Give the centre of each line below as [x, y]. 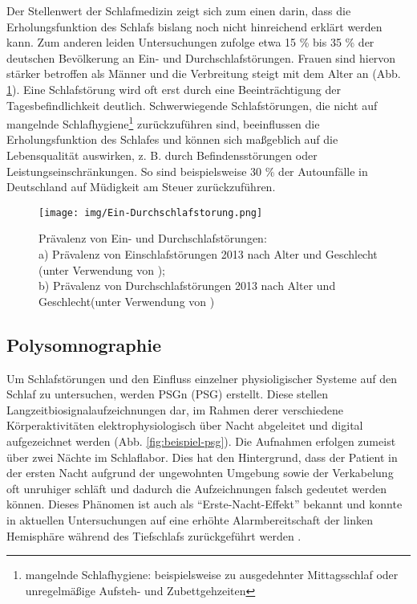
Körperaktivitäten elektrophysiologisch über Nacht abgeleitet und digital [185, 425]
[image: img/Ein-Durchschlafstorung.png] [151, 212]
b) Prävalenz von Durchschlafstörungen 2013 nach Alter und [187, 286]
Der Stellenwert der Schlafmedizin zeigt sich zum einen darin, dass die [179, 10]
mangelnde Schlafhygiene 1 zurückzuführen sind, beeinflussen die [163, 122]
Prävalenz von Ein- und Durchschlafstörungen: [153, 238]
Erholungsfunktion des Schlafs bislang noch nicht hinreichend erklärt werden [194, 26]
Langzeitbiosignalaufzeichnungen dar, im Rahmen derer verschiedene [175, 409]
